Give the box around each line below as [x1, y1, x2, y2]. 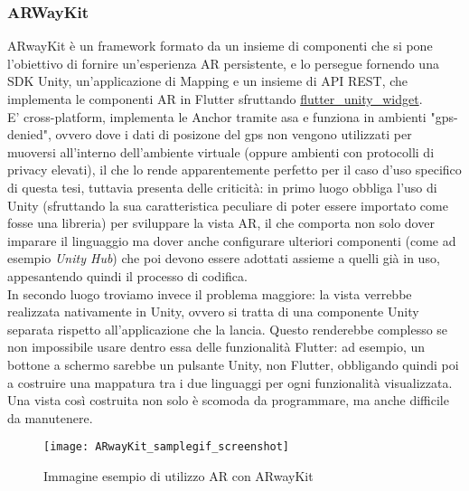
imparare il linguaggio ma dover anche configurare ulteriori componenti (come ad [7, 231, 456, 250]
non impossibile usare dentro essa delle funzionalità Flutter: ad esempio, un [7, 337, 426, 356]
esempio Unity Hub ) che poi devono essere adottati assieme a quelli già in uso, [7, 249, 440, 268]
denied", [7, 125, 52, 144]
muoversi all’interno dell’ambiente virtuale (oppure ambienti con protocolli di [7, 142, 435, 161]
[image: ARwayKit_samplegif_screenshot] [43, 440, 290, 454]
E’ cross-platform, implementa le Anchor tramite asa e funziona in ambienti [7, 107, 427, 126]
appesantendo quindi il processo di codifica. [7, 266, 248, 285]
